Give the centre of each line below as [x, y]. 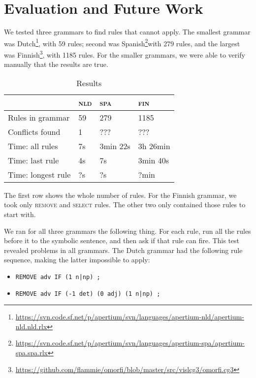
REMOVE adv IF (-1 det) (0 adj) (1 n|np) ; [88, 294]
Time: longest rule [39, 174]
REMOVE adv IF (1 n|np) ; [58, 277]
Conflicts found [34, 131]
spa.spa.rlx [32, 353]
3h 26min [154, 146]
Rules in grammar [39, 117]
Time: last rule [33, 160]
